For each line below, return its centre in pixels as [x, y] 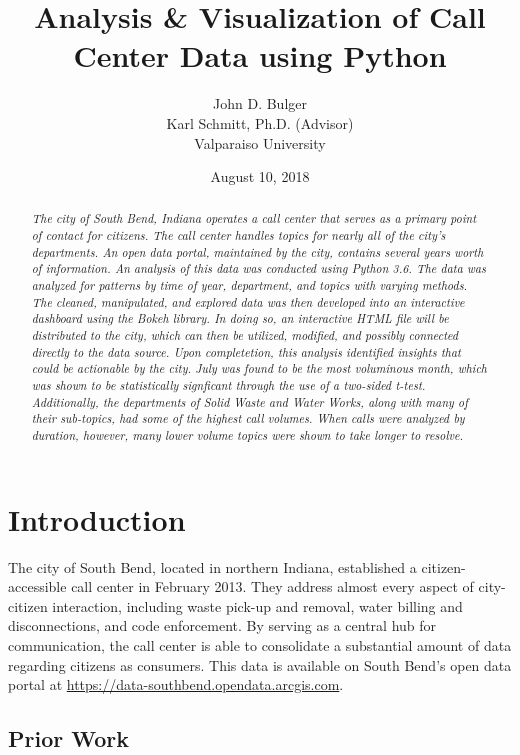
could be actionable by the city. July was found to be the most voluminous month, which [259, 368]
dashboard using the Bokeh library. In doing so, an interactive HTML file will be [240, 318]
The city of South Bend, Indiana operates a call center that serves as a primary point [254, 218]
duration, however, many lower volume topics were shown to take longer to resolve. [247, 435]
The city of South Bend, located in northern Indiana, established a [212, 566]
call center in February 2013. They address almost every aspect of [272, 586]
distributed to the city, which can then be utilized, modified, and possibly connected [245, 335]
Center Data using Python [260, 55]
